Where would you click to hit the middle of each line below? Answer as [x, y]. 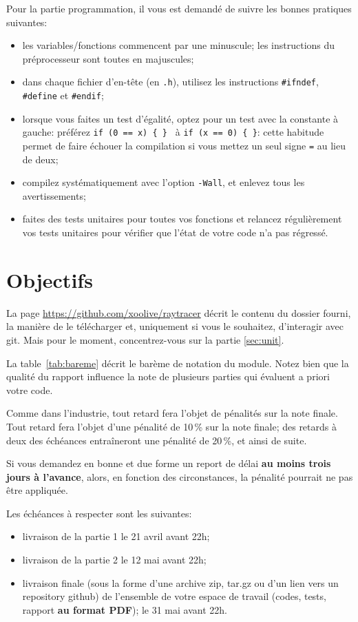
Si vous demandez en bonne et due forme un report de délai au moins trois [169, 463]
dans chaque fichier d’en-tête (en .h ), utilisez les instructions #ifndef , [170, 82]
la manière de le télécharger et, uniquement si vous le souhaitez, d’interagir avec [175, 326]
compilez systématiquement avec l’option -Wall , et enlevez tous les [164, 182]
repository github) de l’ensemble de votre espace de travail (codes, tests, [174, 596]
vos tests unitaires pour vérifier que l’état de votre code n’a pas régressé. [175, 232]
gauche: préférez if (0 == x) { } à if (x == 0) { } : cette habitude [173, 132]
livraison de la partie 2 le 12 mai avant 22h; [114, 560]
